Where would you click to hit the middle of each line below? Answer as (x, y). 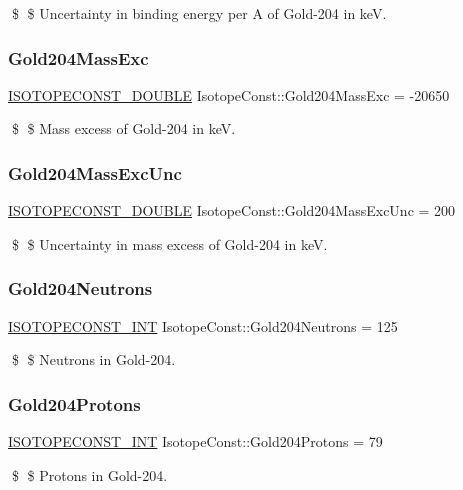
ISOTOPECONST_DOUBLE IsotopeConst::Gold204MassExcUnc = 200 (232, 210)
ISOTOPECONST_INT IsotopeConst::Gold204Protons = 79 (195, 441)
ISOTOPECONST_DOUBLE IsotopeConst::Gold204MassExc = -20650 (229, 94)
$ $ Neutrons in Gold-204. (93, 359)
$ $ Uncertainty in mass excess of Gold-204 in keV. (169, 243)
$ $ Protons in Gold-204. (89, 474)
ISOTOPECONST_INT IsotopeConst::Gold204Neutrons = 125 (203, 325)
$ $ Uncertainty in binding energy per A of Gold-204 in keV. (199, 13)
